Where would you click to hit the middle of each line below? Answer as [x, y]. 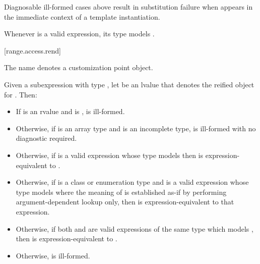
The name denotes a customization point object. [79, 67]
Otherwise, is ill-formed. [53, 255]
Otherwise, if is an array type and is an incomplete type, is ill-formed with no [136, 128]
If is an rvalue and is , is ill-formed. [70, 111]
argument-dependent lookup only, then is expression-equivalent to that [125, 202]
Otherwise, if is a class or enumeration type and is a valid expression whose [132, 182]
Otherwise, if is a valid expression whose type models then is [109, 155]
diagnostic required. [46, 138]
